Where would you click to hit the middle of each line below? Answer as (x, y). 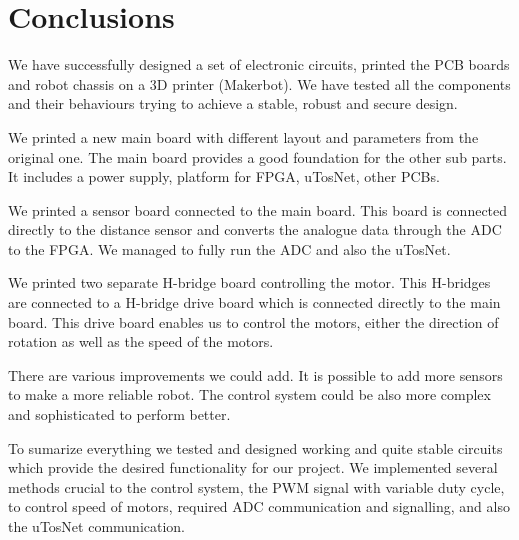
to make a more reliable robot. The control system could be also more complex (249, 394)
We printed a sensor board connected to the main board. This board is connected (258, 209)
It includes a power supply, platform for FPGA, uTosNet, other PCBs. (224, 176)
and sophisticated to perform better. (119, 414)
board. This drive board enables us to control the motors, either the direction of (253, 321)
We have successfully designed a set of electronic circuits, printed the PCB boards (259, 64)
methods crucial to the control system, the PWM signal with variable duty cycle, (256, 486)
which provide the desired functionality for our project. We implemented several (253, 467)
